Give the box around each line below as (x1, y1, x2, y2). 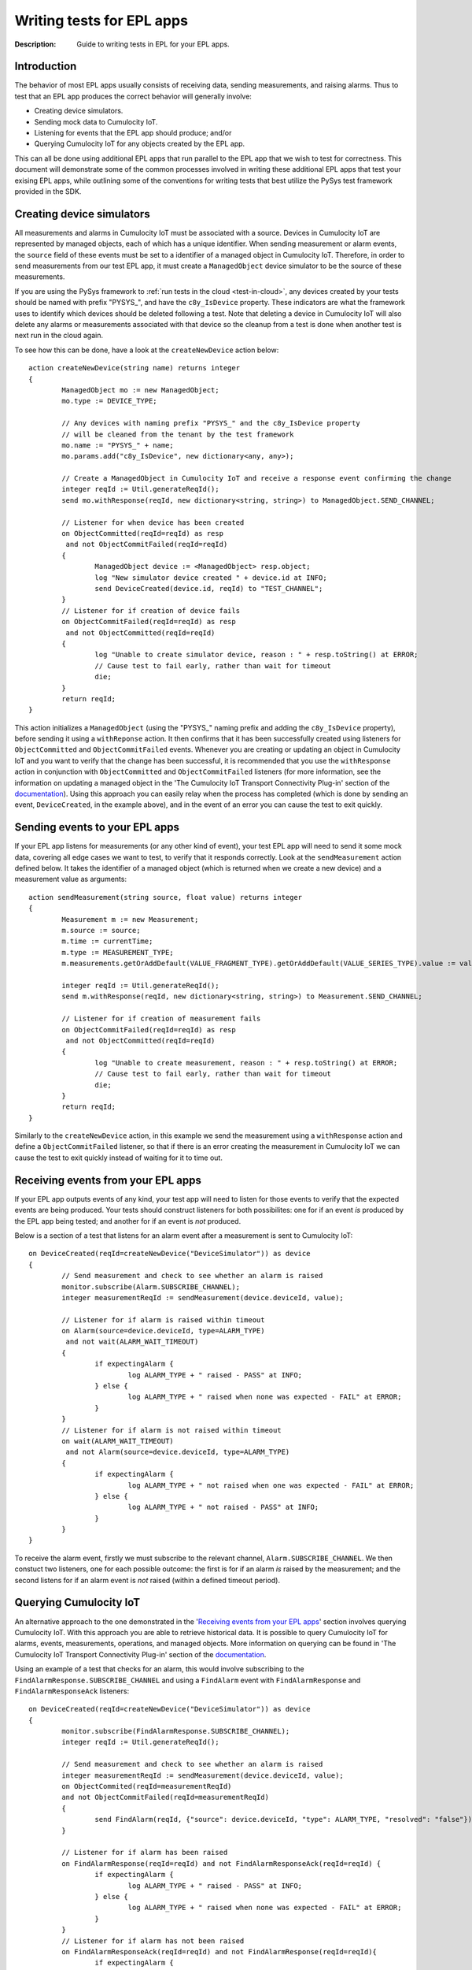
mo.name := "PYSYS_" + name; (61, 440, 175, 449)
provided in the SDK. (14, 186, 82, 196)
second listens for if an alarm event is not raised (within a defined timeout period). (14, 1575, 281, 1585)
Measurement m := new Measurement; (61, 915, 199, 924)
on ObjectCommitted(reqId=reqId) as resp (61, 529, 224, 538)
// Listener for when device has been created (61, 518, 245, 527)
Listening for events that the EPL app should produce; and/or (34, 128, 232, 138)
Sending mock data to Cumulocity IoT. (34, 117, 158, 126)
